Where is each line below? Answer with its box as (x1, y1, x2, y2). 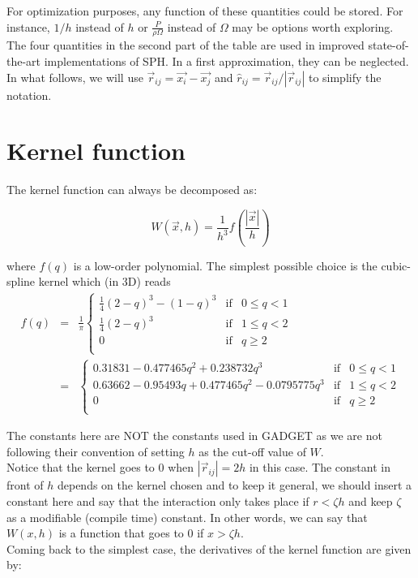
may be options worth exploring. (232, 18, 394, 35)
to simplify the (308, 68, 382, 85)
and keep (348, 492, 393, 509)
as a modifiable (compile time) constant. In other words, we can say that (6, 508, 368, 525)
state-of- (368, 37, 409, 54)
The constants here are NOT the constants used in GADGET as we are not (6, 427, 382, 444)
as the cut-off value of (198, 442, 306, 459)
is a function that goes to (58, 524, 184, 541)
